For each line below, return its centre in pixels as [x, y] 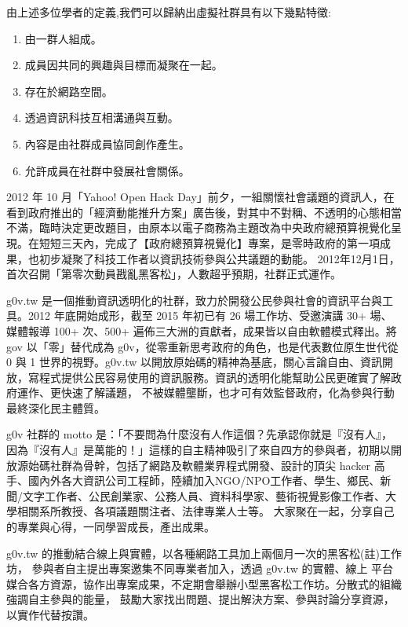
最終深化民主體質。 [56, 407]
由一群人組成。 [63, 38]
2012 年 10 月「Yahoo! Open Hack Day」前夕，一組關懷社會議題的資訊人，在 [200, 197]
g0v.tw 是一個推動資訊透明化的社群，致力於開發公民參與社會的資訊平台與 [195, 300]
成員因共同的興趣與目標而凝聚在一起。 [124, 65]
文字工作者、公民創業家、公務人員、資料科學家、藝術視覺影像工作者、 [204, 495]
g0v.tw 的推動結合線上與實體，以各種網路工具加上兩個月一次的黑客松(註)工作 [204, 553]
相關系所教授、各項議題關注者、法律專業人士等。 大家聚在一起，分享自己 [206, 511]
